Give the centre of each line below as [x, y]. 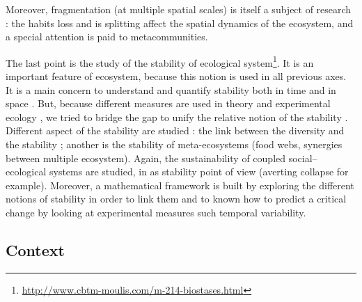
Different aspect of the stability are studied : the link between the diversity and [175, 130]
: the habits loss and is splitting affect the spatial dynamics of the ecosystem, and [180, 23]
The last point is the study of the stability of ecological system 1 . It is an [160, 61]
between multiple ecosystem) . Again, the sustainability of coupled [146, 158]
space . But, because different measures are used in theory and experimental [168, 103]
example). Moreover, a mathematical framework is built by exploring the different [180, 185]
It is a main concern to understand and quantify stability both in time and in [171, 89]
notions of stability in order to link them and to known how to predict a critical [176, 199]
